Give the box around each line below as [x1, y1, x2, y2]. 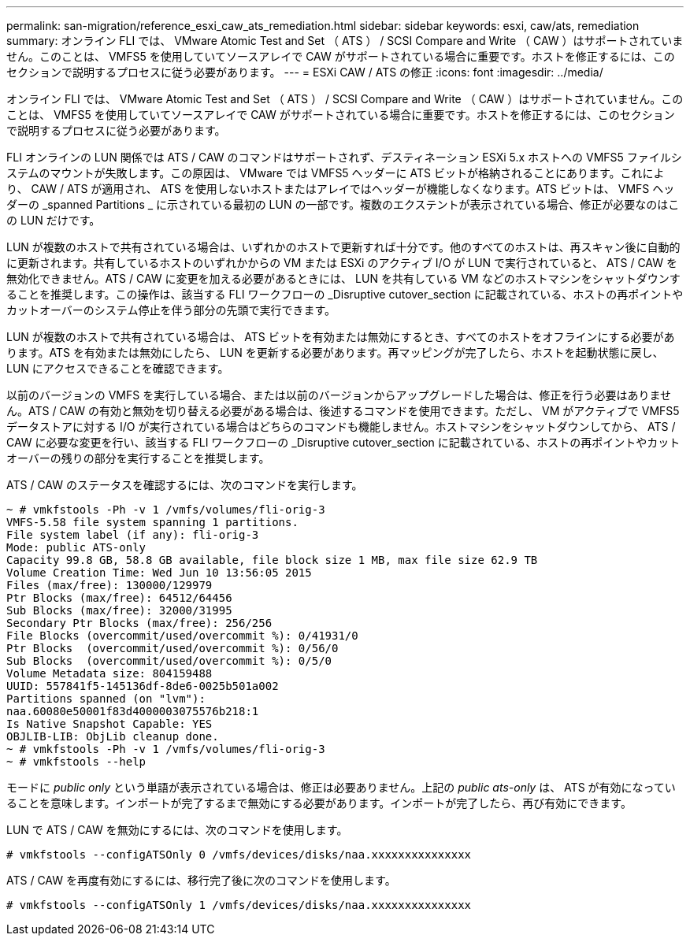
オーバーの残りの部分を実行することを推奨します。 [6, 451, 270, 465]
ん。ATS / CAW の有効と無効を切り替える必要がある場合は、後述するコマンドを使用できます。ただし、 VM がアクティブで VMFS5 [6, 404, 680, 417]
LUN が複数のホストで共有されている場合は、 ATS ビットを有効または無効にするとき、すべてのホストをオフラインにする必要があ [6, 330, 675, 343]
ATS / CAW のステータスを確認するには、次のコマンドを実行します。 [6, 478, 363, 491]
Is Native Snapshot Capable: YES [6, 718, 213, 730]
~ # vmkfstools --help [6, 755, 147, 768]
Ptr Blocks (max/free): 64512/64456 [6, 592, 232, 604]
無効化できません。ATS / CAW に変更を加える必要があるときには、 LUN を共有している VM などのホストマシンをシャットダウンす [6, 272, 681, 285]
